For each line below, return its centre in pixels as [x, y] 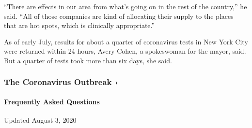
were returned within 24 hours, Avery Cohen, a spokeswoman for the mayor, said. [125, 51]
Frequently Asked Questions [52, 101]
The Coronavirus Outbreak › [61, 82]
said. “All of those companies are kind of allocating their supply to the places [119, 16]
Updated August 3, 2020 [40, 120]
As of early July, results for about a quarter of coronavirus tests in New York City [126, 41]
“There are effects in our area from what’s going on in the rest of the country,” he [126, 6]
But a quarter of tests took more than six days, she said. [88, 60]
